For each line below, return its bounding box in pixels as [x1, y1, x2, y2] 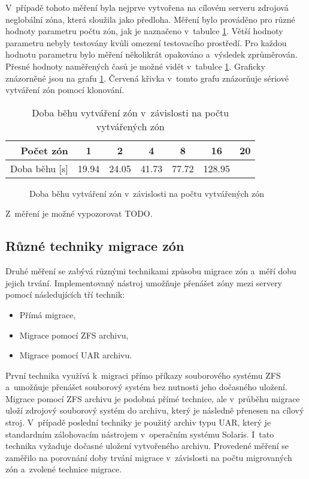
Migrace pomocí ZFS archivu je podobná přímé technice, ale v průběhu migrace [5, 392, 300, 405]
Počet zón [20, 143, 68, 157]
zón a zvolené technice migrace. [5, 463, 122, 475]
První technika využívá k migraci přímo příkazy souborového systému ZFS [5, 369, 281, 381]
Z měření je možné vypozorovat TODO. [5, 207, 153, 220]
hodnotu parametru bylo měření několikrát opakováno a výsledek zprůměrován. [5, 48, 298, 61]
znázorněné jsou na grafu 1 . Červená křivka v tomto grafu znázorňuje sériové [5, 71, 289, 84]
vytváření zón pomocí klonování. [5, 83, 125, 96]
